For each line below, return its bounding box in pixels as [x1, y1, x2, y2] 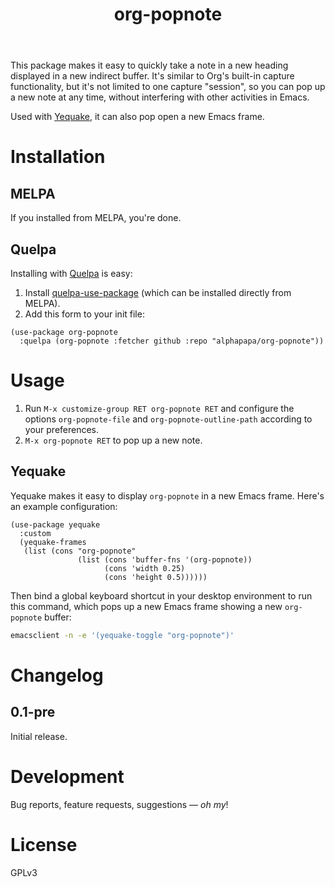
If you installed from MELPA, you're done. [10, 212, 182, 224]
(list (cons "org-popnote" [23, 546, 137, 556]
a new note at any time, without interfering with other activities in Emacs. [10, 91, 310, 103]
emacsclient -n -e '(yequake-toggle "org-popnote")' [10, 630, 235, 640]
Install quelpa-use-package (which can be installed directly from [24, 287, 292, 298]
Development [10, 765, 125, 788]
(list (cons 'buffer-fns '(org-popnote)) [77, 554, 253, 565]
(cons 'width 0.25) [104, 563, 186, 573]
